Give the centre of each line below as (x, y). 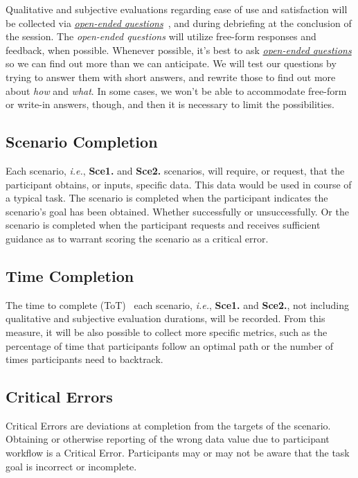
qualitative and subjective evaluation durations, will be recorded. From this (165, 318)
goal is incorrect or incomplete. (71, 466)
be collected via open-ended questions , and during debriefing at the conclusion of (179, 23)
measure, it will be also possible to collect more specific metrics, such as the (167, 331)
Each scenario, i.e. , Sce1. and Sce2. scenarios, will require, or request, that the (175, 170)
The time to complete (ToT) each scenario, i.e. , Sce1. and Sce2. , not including (177, 304)
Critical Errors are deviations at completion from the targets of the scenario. (168, 425)
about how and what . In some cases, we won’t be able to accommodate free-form (176, 90)
